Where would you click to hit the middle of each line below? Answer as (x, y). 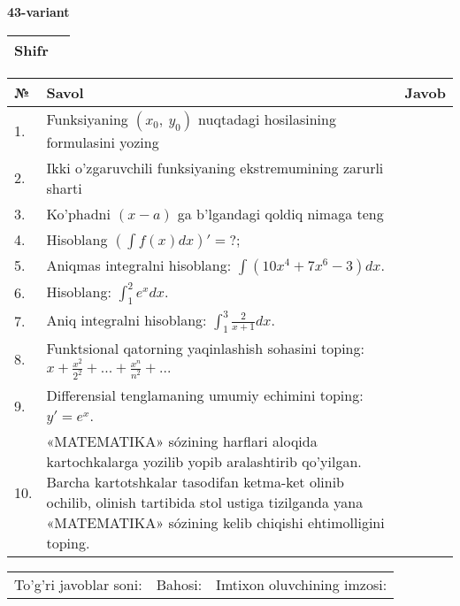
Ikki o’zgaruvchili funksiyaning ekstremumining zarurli (215, 167)
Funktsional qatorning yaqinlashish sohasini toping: (205, 348)
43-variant (38, 12)
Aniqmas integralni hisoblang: (139, 265)
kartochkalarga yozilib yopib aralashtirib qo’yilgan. (204, 462)
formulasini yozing (103, 142)
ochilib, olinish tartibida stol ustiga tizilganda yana (205, 502)
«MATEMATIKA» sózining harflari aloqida (182, 441)
